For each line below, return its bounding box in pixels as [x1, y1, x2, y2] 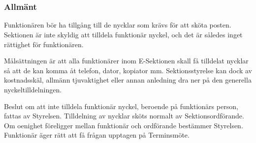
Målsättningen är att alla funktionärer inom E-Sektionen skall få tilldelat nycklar [4, 56, 249, 66]
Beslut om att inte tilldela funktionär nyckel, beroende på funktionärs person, [4, 101, 238, 111]
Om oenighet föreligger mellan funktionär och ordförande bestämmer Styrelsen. [4, 120, 243, 130]
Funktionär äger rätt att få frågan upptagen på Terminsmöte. [4, 130, 190, 140]
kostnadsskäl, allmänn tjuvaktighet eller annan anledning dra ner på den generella [4, 75, 252, 85]
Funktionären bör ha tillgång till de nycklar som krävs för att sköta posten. [4, 20, 231, 30]
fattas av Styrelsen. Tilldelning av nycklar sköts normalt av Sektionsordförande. [4, 111, 244, 121]
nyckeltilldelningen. [4, 85, 62, 95]
